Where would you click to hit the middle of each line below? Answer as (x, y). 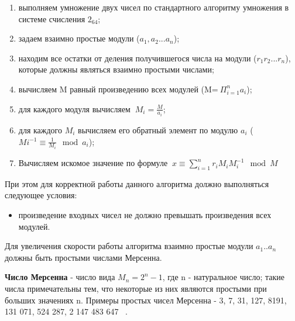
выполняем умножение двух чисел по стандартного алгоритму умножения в (154, 7)
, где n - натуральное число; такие (223, 277)
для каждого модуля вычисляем (74, 108)
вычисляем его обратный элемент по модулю (158, 130)
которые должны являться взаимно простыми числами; (116, 69)
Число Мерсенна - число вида (60, 277)
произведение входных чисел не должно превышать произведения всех (145, 215)
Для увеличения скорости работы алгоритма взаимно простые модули (129, 246)
